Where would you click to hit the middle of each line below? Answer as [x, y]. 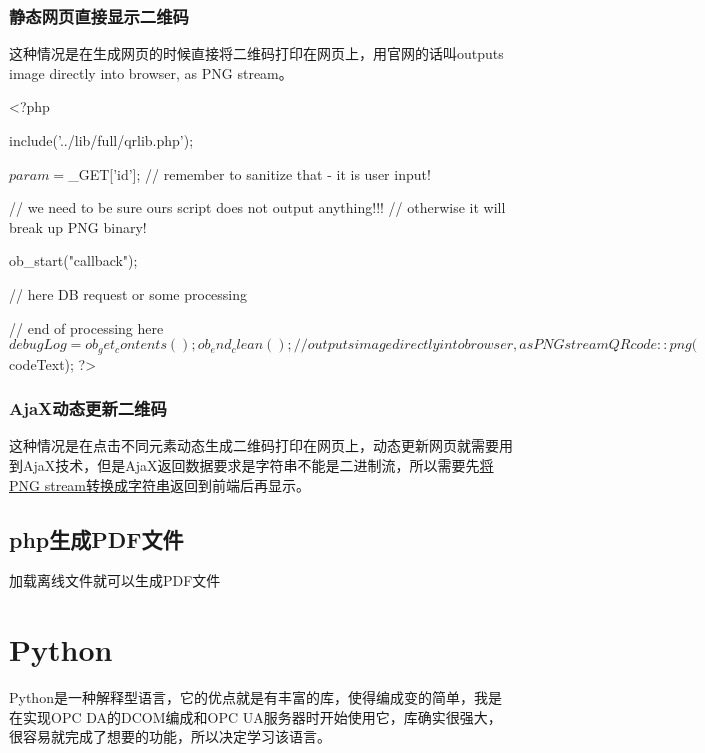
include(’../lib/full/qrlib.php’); [101, 140]
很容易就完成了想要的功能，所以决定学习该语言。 [170, 736]
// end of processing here [86, 327]
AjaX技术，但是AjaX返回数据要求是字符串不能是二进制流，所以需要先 [251, 465]
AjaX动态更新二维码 [88, 408]
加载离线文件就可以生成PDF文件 [115, 580]
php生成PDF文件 [96, 538]
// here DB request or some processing [128, 293]
